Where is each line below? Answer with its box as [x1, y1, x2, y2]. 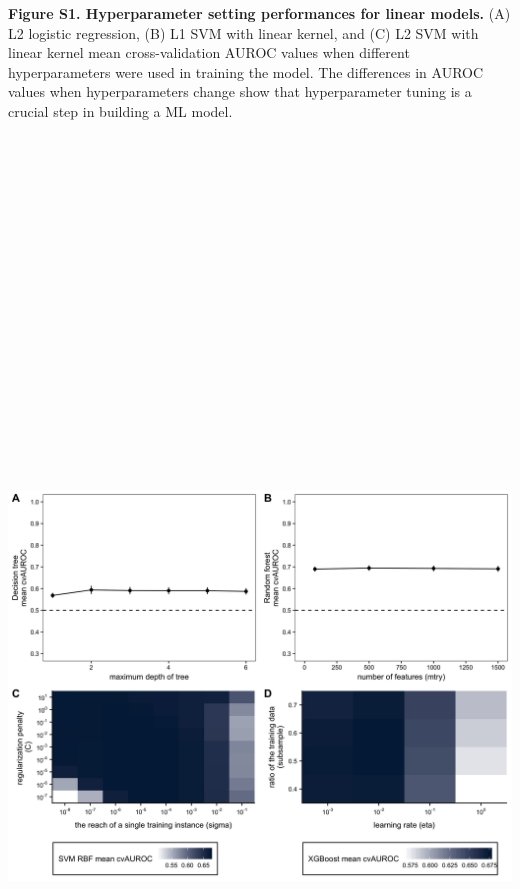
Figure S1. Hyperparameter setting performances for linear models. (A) [8, 3, 511, 23]
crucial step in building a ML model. [8, 100, 233, 121]
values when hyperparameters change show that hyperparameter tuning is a [8, 81, 472, 102]
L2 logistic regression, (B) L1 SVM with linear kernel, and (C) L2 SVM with [8, 22, 479, 43]
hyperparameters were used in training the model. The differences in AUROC [8, 61, 484, 82]
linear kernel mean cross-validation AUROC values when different [8, 42, 410, 63]
